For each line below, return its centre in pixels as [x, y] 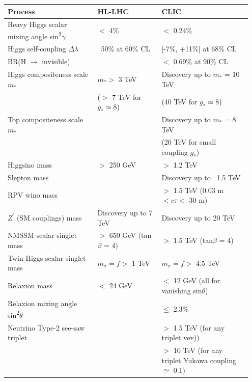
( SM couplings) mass [49, 217]
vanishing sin [182, 290]
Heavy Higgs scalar [37, 24]
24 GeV [121, 285]
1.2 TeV [185, 164]
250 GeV [122, 164]
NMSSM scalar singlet [42, 235]
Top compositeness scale [46, 119]
